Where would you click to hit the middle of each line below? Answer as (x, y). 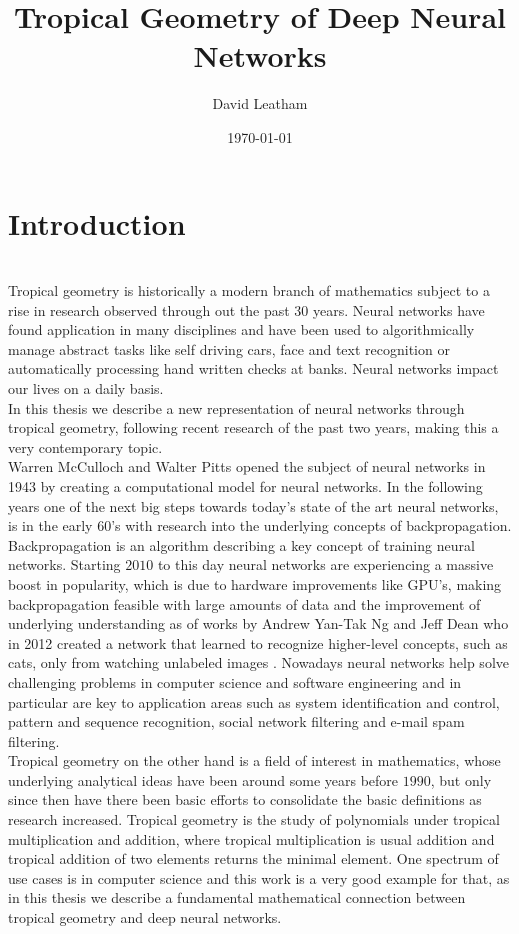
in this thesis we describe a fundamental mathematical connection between (237, 897)
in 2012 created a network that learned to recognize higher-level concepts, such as (258, 642)
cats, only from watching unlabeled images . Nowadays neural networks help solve (258, 662)
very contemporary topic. (85, 446)
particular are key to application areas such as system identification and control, (254, 701)
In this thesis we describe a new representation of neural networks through (236, 407)
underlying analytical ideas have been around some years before (203, 779)
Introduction (97, 222)
